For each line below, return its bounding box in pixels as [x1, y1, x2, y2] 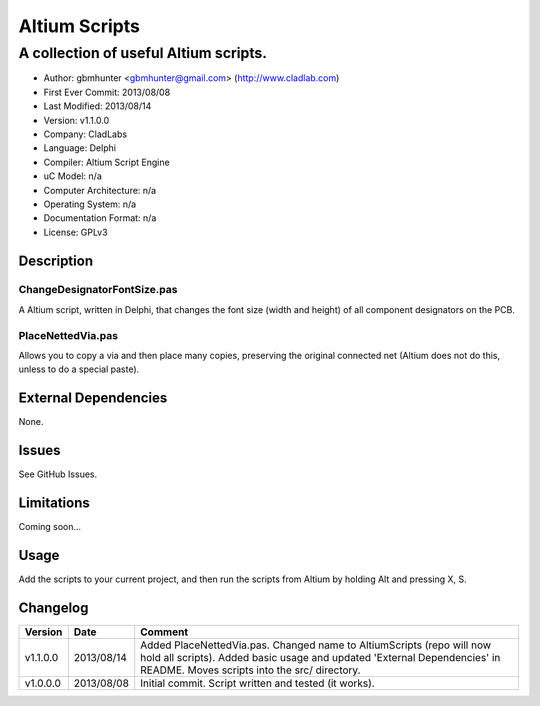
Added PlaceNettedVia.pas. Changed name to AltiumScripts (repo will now [140, 638, 492, 652]
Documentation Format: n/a [43, 212, 157, 224]
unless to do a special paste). [18, 363, 140, 375]
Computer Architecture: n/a [43, 184, 157, 196]
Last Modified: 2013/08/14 [43, 100, 152, 112]
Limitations [18, 495, 90, 511]
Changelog [18, 599, 89, 616]
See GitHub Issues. [18, 468, 98, 480]
